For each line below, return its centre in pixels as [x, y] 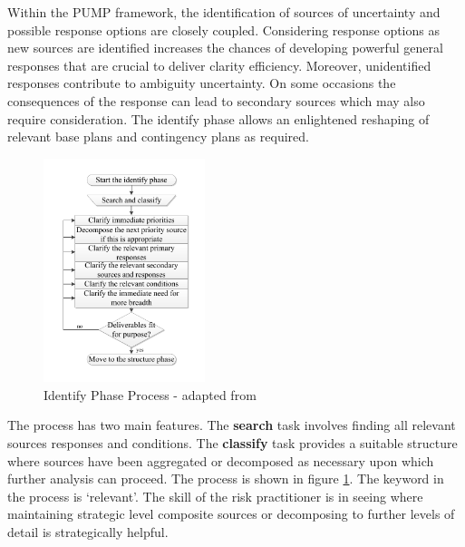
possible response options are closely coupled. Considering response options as [223, 29]
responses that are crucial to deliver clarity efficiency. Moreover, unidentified [219, 65]
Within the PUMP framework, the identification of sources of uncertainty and [224, 12]
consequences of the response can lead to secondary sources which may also [216, 100]
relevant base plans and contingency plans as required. [158, 137]
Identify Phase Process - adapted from [150, 394]
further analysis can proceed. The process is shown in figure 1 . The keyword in [226, 479]
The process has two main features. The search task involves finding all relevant [232, 425]
